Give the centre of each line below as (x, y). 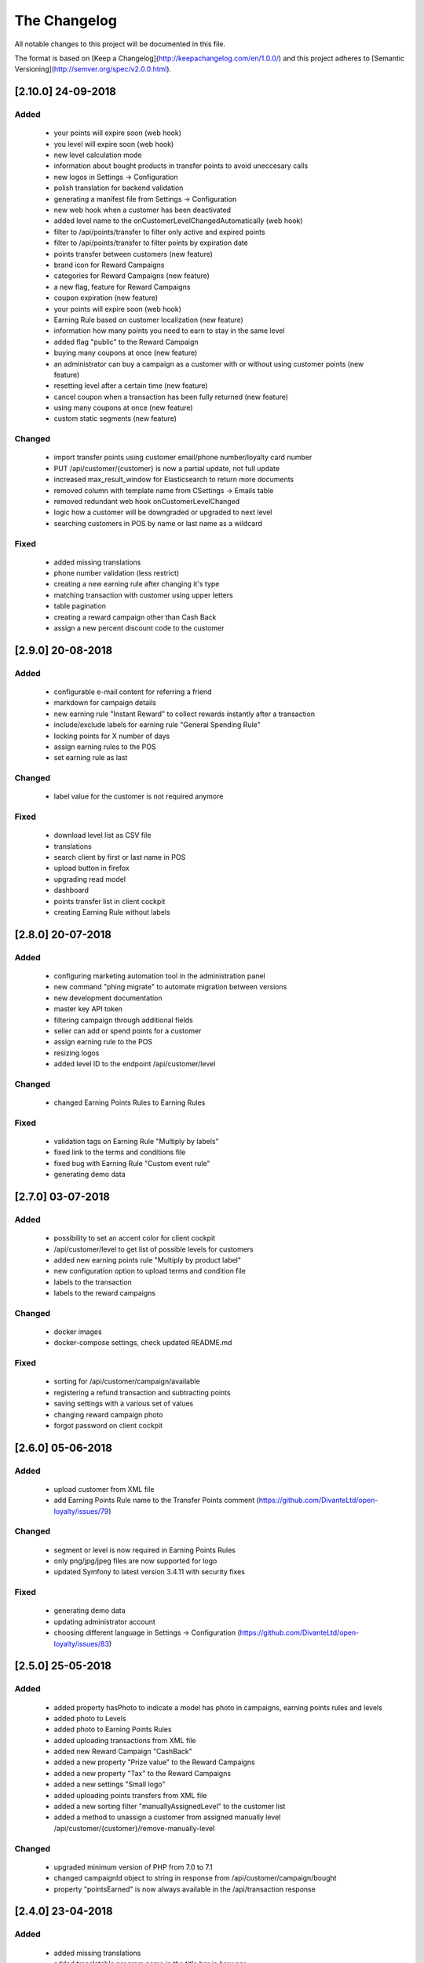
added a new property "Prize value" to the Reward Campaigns (154, 1762)
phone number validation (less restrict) (117, 573)
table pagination (80, 606)
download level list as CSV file (102, 835)
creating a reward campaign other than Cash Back (135, 617)
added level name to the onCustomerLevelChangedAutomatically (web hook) (178, 221)
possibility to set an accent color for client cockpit (135, 1238)
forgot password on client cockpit (108, 1425)
